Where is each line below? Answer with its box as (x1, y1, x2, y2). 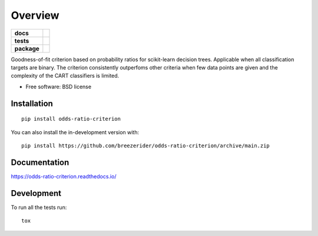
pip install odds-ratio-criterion (21, 115, 121, 122)
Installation (11, 98, 53, 108)
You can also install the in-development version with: (11, 128, 140, 135)
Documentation (11, 157, 69, 167)
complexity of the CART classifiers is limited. (11, 72, 120, 79)
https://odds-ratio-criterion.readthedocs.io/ (11, 172, 117, 180)
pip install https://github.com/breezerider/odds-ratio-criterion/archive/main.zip (21, 142, 270, 149)
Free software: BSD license (25, 83, 91, 90)
